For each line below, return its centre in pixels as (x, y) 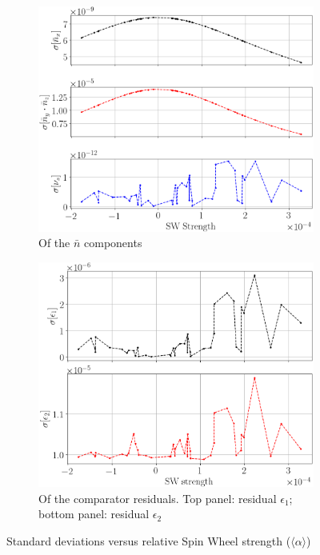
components (113, 243)
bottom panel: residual (94, 514)
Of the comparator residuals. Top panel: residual (158, 498)
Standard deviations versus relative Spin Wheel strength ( (149, 540)
